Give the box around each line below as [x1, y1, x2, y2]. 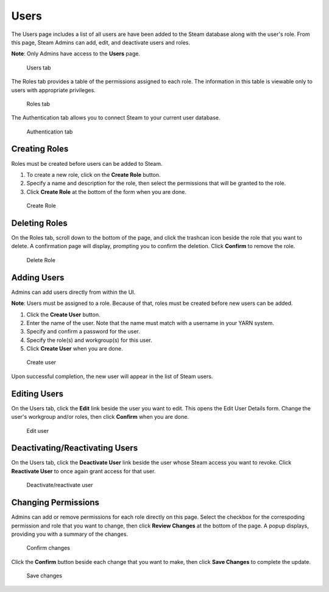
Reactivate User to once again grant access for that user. [11, 467, 156, 475]
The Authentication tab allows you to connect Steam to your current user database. [11, 114, 221, 121]
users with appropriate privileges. [11, 86, 96, 94]
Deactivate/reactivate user [26, 482, 94, 489]
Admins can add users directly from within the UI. [11, 288, 136, 296]
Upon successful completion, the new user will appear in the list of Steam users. [11, 373, 213, 380]
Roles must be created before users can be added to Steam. [11, 160, 163, 167]
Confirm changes [26, 544, 70, 552]
